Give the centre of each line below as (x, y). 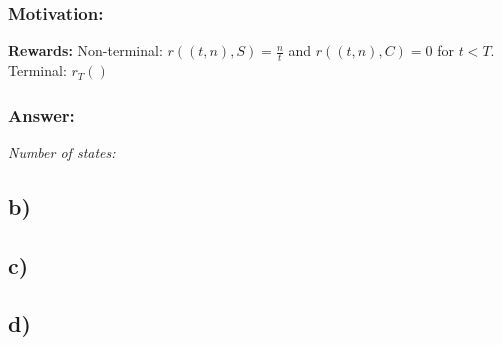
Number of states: (62, 151)
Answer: (41, 114)
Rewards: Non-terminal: (85, 50)
